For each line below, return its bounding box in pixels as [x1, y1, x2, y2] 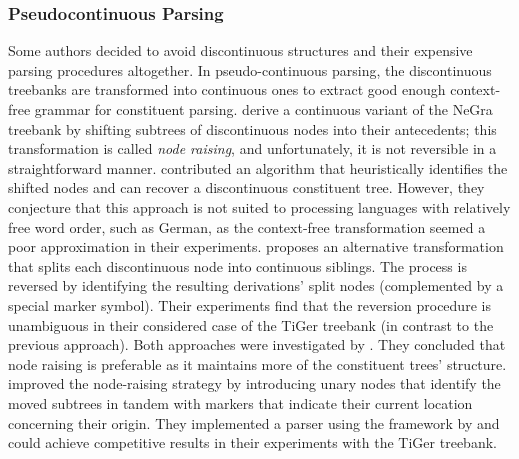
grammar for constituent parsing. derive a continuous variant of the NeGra [34, 99, 493, 119]
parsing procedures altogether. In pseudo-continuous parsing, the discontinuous [8, 59, 492, 80]
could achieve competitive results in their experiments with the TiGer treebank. [8, 432, 497, 453]
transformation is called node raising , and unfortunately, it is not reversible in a [8, 138, 497, 159]
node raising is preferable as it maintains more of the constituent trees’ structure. [8, 353, 507, 374]
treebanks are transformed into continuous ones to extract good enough [8, 79, 446, 100]
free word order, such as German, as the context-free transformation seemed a [8, 216, 486, 237]
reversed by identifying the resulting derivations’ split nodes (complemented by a [8, 275, 504, 296]
